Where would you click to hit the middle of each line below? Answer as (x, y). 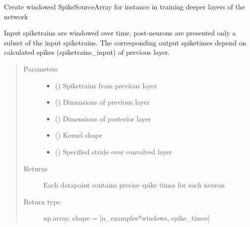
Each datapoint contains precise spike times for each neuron (134, 185)
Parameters (41, 68)
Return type (42, 201)
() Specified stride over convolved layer (114, 151)
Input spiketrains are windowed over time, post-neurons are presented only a (120, 33)
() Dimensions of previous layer (102, 102)
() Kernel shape (79, 135)
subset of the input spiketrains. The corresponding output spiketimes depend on (125, 42)
